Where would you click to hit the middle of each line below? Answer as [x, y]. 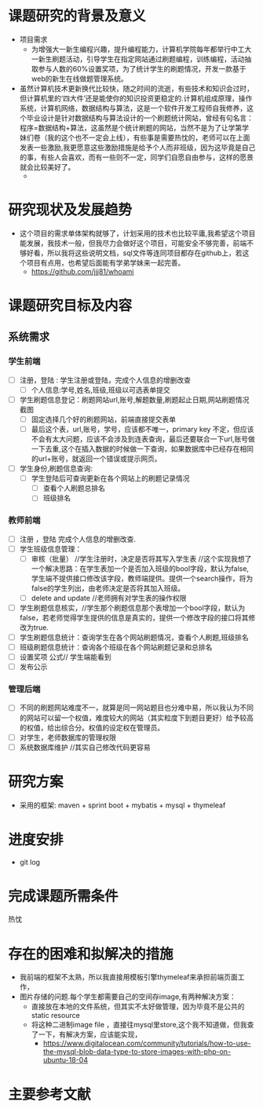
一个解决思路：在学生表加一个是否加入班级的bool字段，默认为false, [140, 568]
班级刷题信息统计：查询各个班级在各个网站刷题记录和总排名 [116, 647]
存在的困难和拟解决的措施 [91, 954]
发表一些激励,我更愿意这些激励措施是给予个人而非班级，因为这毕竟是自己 [137, 147]
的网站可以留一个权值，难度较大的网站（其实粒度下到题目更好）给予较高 [136, 717]
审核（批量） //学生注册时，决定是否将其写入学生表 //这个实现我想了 [141, 558]
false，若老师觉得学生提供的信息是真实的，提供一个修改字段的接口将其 [134, 617]
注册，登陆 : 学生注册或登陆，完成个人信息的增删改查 [105, 380]
